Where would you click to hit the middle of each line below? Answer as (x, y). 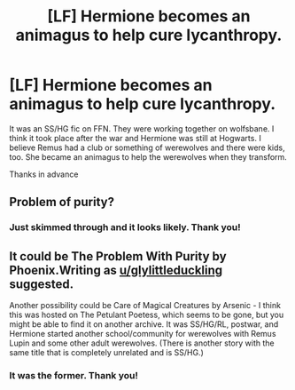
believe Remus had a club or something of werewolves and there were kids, (147, 147)
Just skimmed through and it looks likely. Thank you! (125, 227)
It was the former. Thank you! (74, 375)
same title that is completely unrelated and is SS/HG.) (106, 353)
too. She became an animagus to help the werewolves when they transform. (148, 156)
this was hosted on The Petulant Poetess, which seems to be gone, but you (147, 315)
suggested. (41, 284)
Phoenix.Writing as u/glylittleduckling (116, 270)
